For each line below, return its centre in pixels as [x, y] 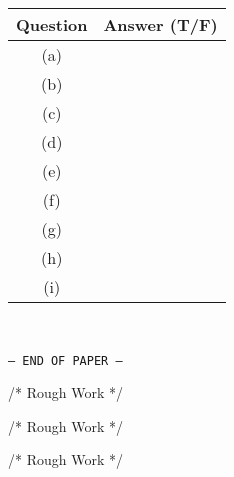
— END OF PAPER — [65, 360]
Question [52, 24]
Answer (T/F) [160, 24]
